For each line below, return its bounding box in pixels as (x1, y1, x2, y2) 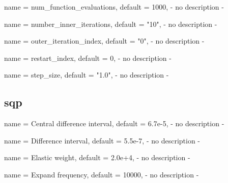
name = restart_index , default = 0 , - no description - (4, 52, 172, 63)
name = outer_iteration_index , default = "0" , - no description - (4, 35, 205, 46)
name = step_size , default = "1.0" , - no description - (4, 69, 169, 80)
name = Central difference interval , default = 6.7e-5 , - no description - (4, 118, 224, 129)
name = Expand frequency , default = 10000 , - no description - (4, 169, 199, 179)
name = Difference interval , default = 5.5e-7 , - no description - (4, 135, 201, 145)
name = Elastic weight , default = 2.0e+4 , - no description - (4, 152, 190, 163)
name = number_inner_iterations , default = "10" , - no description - (4, 18, 217, 29)
